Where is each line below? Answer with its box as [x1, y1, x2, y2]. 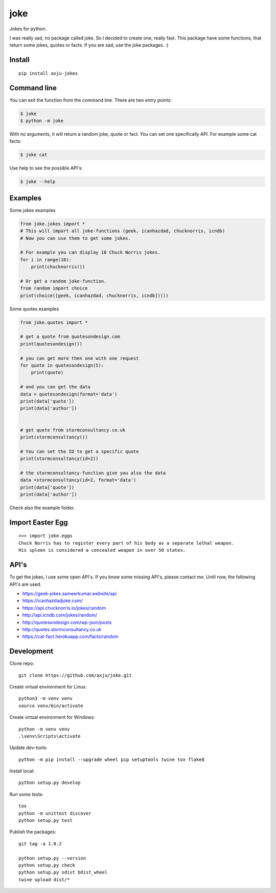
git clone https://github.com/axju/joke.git [18, 672, 132, 678]
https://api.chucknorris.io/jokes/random [22, 605, 106, 611]
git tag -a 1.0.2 [18, 841, 62, 846]
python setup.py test [18, 818, 73, 823]
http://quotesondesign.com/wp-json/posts [22, 619, 112, 625]
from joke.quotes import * [20, 319, 88, 325]
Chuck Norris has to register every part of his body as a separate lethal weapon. [18, 540, 235, 546]
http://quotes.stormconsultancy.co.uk [22, 626, 102, 632]
